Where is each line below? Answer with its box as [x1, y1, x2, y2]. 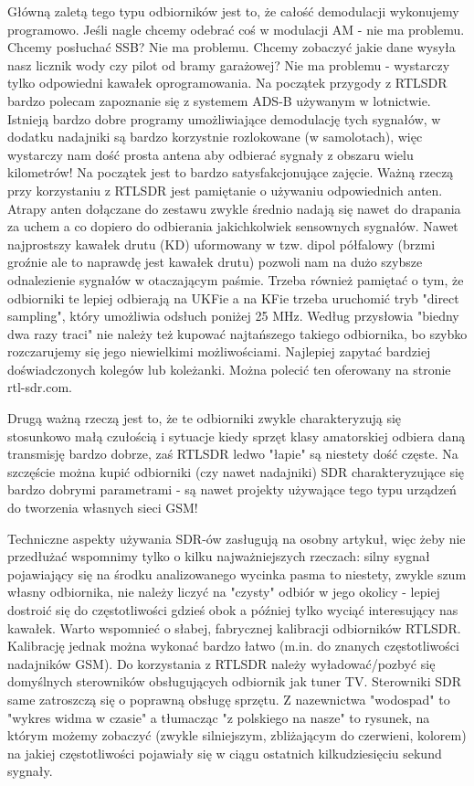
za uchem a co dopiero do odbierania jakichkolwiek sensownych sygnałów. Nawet [7, 217, 458, 236]
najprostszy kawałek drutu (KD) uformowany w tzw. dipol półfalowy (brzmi [7, 234, 436, 253]
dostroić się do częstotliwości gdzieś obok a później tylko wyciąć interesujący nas [7, 600, 458, 619]
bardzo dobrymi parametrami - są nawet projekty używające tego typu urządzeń [7, 480, 457, 499]
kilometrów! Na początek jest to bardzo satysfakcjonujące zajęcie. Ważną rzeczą [7, 163, 454, 182]
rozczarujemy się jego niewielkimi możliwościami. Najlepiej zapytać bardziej [7, 342, 431, 361]
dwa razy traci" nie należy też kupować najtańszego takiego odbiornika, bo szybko [7, 324, 468, 343]
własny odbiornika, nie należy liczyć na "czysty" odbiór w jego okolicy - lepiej [7, 582, 440, 601]
